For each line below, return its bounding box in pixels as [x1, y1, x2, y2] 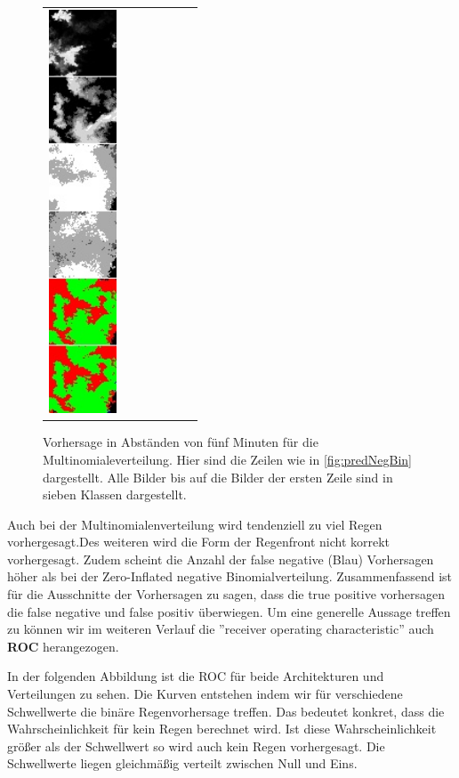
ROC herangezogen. [7, 636, 119, 655]
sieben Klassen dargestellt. [43, 485, 187, 504]
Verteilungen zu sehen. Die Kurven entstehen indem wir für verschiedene [7, 685, 403, 703]
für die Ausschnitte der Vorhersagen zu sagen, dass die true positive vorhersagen [7, 585, 446, 604]
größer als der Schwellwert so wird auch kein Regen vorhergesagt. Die [7, 736, 385, 755]
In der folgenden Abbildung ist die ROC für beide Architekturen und [7, 667, 384, 685]
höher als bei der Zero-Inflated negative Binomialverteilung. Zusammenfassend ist [7, 567, 453, 586]
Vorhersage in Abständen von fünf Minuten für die [43, 433, 318, 451]
